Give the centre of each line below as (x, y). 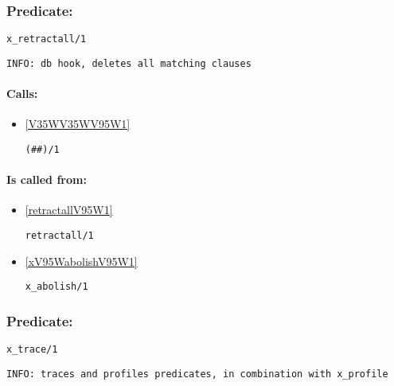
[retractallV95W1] (69, 210)
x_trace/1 (32, 350)
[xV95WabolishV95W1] (81, 261)
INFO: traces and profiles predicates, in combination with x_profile (197, 374)
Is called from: (47, 179)
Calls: (22, 94)
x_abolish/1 (57, 287)
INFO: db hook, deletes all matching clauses (129, 63)
